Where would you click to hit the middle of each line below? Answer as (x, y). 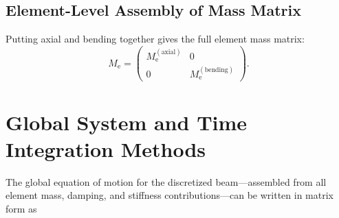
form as (21, 208)
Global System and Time (127, 122)
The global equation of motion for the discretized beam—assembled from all (166, 181)
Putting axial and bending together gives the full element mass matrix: (155, 39)
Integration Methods (106, 148)
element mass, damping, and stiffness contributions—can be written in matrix (169, 195)
